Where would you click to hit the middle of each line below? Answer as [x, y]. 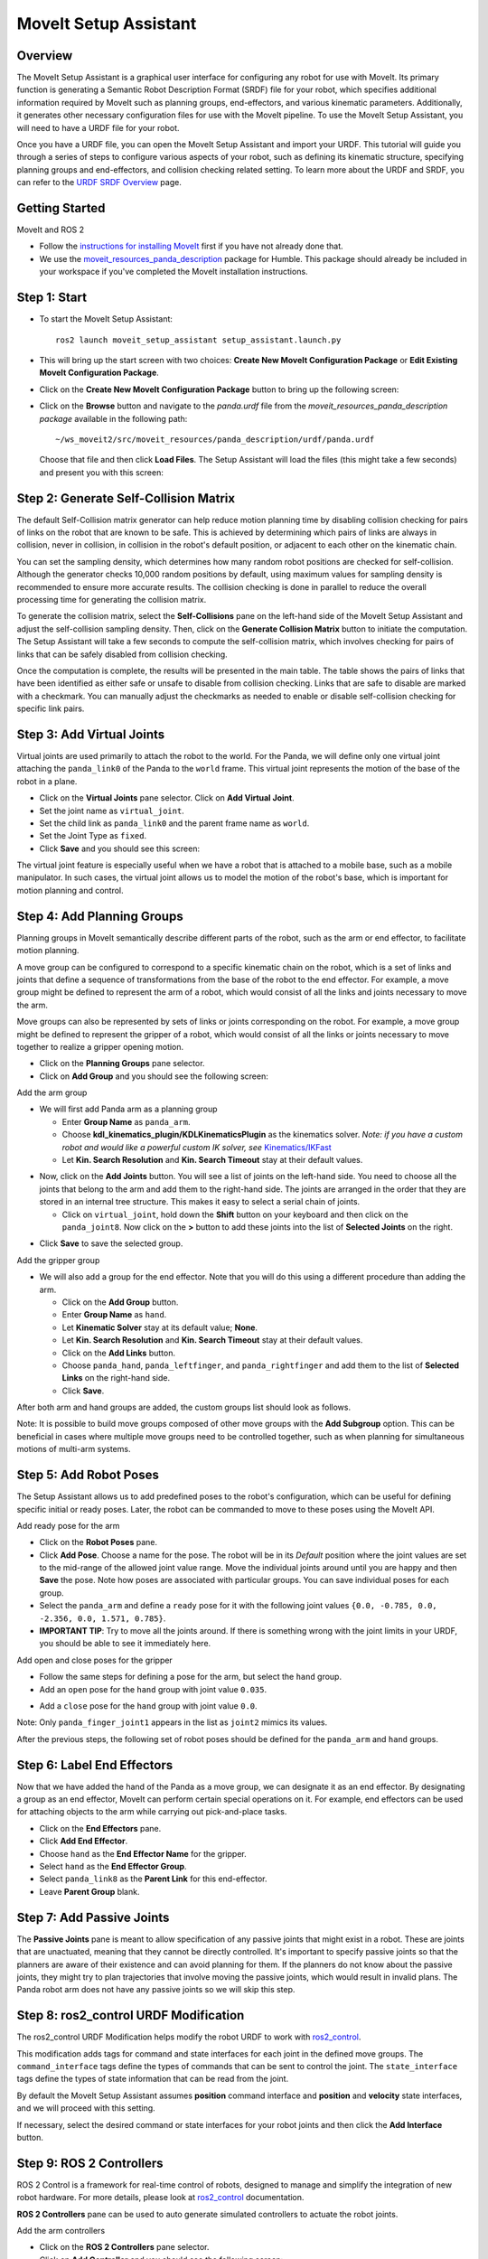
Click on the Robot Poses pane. [99, 1542]
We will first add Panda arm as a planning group [128, 1109]
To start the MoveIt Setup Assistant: [106, 319]
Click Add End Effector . [84, 1841]
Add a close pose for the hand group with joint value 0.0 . [148, 1706]
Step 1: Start [52, 298]
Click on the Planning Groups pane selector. [122, 1064]
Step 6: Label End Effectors [95, 1765]
